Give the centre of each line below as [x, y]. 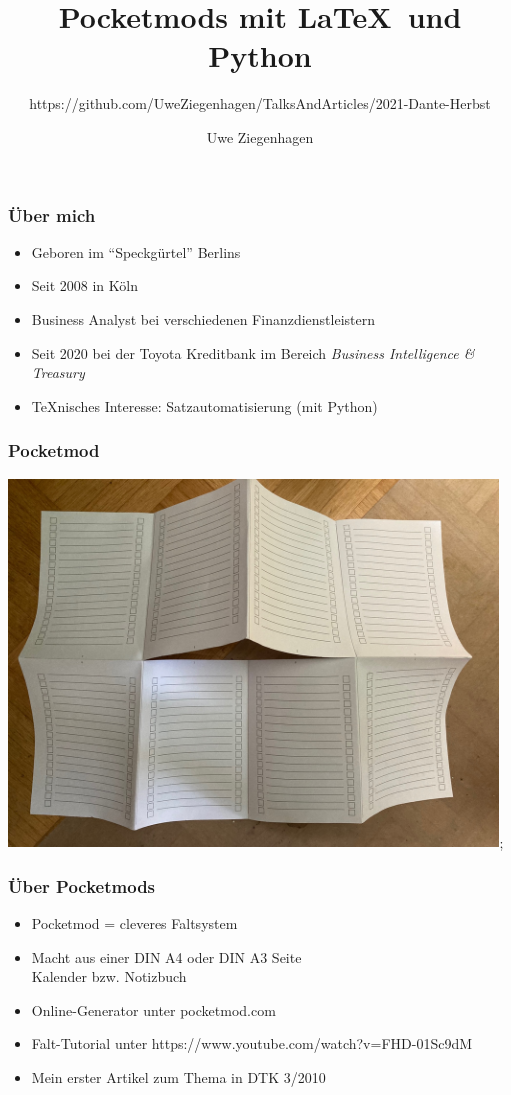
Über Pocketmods [82, 885]
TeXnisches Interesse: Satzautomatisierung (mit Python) [204, 405]
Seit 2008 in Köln [84, 285]
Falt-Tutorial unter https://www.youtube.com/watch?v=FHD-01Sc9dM [252, 1043]
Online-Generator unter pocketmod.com [153, 1009]
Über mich [52, 214]
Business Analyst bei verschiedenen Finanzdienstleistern [203, 318]
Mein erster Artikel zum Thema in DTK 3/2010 [178, 1076]
